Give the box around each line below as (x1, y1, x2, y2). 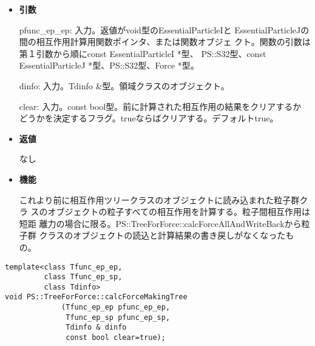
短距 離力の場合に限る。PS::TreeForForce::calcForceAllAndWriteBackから (19, 217, 302, 229)
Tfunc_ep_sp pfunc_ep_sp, (66, 313, 171, 322)
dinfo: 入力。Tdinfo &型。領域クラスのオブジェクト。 (19, 79, 229, 92)
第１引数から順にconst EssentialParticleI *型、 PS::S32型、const (19, 47, 266, 59)
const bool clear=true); (66, 333, 166, 342)
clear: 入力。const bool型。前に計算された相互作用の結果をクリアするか (19, 100, 302, 112)
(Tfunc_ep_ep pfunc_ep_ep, (61, 303, 171, 312)
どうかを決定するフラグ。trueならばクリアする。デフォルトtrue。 (19, 112, 279, 124)
